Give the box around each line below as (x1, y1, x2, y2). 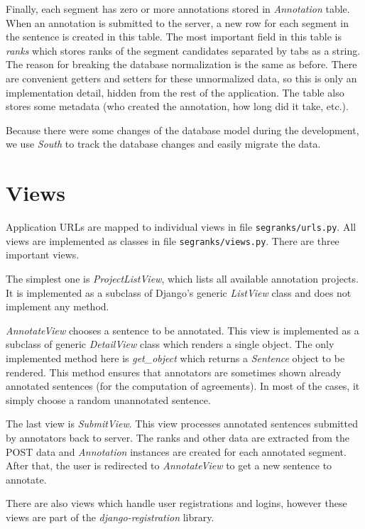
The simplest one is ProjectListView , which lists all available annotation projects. (6, 271, 359, 285)
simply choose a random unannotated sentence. (6, 392, 211, 407)
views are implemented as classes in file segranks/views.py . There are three (6, 233, 339, 248)
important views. (6, 247, 80, 262)
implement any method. (6, 299, 109, 314)
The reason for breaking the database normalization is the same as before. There (6, 57, 357, 72)
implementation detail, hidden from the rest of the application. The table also (6, 84, 344, 99)
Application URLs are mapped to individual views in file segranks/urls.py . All (6, 219, 356, 234)
